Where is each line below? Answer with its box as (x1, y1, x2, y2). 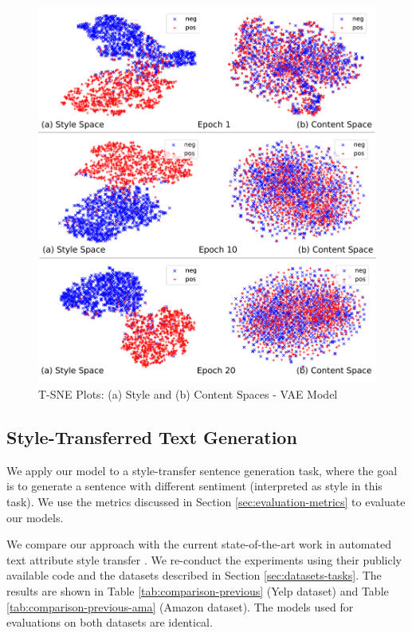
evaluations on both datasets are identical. (6, 614, 213, 631)
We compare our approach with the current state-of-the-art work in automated (6, 536, 391, 552)
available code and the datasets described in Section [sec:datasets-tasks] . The (6, 567, 382, 584)
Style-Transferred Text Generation (6, 425, 297, 450)
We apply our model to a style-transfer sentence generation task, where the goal (6, 462, 398, 478)
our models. (6, 509, 64, 525)
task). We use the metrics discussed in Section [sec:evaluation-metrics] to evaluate (6, 493, 406, 510)
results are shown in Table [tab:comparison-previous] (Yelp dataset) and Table (6, 582, 389, 599)
